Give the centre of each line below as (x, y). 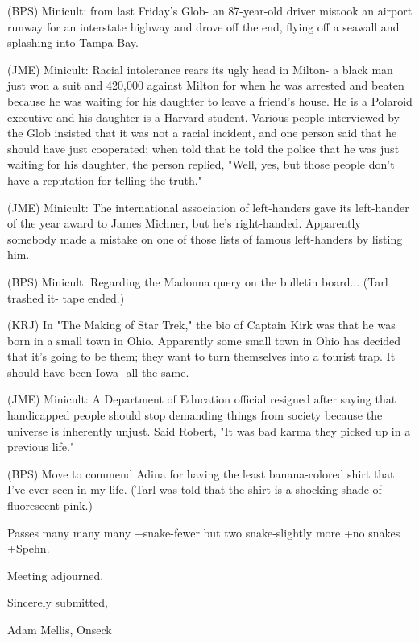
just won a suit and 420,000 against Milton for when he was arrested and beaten (206, 85)
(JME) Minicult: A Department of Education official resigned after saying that (202, 399)
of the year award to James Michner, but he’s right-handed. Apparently (184, 223)
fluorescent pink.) (50, 505)
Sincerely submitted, (58, 602)
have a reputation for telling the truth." (105, 180)
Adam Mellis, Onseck (60, 629)
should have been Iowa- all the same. (98, 372)
